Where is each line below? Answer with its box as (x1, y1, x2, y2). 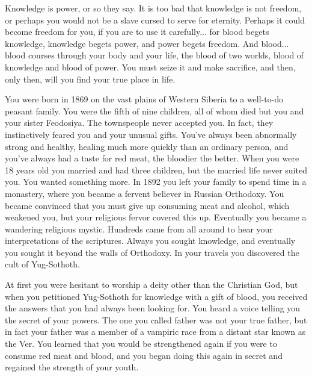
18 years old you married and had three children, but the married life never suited (5, 163, 307, 176)
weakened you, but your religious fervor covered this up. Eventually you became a (5, 211, 307, 223)
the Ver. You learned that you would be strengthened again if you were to (5, 337, 277, 350)
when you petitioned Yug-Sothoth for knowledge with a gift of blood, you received (5, 290, 308, 302)
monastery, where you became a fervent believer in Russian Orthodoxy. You (5, 187, 284, 199)
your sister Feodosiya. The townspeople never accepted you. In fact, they (5, 116, 274, 129)
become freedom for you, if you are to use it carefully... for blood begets (5, 25, 269, 38)
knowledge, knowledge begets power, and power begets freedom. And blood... (5, 37, 289, 49)
